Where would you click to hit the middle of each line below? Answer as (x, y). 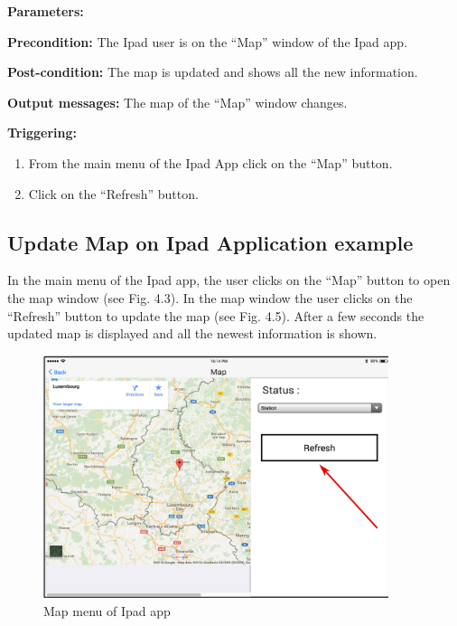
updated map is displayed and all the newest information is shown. (192, 333)
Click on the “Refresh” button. (113, 193)
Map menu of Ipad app (107, 610)
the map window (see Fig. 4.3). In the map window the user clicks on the (210, 297)
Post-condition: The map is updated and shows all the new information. (213, 72)
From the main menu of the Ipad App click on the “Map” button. (210, 162)
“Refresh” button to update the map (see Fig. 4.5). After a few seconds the (216, 315)
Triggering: (42, 133)
